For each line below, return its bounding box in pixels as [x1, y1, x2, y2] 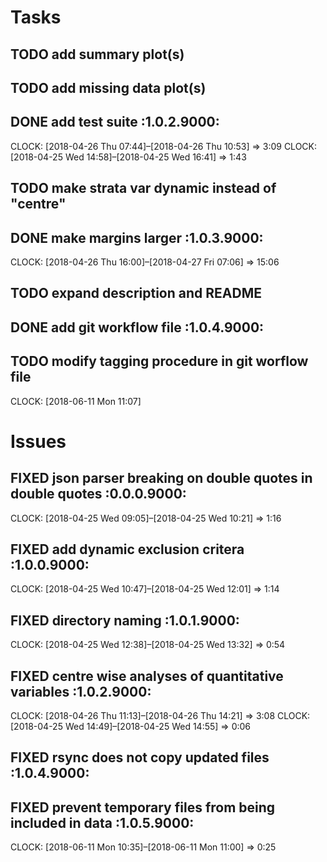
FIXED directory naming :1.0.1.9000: [10, 612, 240, 629]
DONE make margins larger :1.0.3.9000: [10, 229, 264, 246]
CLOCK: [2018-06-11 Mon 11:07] [10, 395, 142, 407]
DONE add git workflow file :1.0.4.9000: [10, 319, 265, 336]
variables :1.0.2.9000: [10, 683, 152, 700]
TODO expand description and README [10, 285, 262, 302]
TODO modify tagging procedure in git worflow [10, 353, 309, 370]
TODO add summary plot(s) [10, 46, 185, 63]
